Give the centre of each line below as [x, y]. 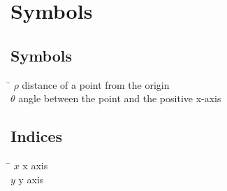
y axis [31, 179]
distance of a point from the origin [96, 84]
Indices [37, 136]
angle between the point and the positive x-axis [120, 98]
